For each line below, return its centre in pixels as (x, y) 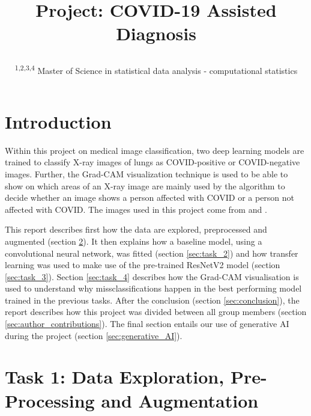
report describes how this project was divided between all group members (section (156, 312)
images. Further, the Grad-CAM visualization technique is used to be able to (146, 173)
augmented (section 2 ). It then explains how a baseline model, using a (134, 241)
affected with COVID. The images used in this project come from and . (136, 209)
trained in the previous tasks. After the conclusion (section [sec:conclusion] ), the (152, 300)
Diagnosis (156, 33)
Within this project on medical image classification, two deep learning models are (155, 150)
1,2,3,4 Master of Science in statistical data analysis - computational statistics (156, 69)
